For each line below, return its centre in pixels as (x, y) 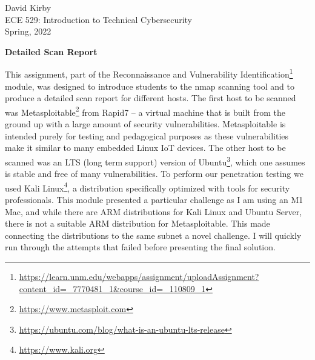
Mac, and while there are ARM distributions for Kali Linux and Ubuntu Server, (154, 211)
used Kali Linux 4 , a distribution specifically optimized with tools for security (148, 187)
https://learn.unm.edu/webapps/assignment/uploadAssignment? (139, 276)
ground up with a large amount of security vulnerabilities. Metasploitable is (145, 124)
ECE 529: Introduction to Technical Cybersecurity (98, 19)
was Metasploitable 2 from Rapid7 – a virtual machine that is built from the (145, 111)
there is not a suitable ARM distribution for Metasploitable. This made (138, 223)
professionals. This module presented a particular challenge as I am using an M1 (154, 199)
